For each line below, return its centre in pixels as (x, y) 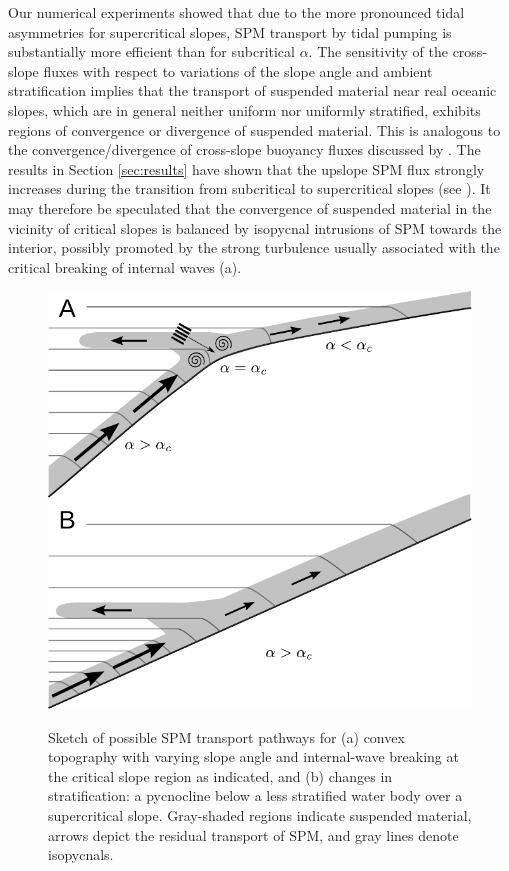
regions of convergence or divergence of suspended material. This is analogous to (254, 129)
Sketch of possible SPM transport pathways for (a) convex (226, 736)
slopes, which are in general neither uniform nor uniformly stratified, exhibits (244, 109)
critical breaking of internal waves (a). (125, 266)
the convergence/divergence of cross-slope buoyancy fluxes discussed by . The (244, 149)
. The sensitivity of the (378, 51)
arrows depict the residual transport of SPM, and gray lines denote (253, 834)
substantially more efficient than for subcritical (151, 51)
